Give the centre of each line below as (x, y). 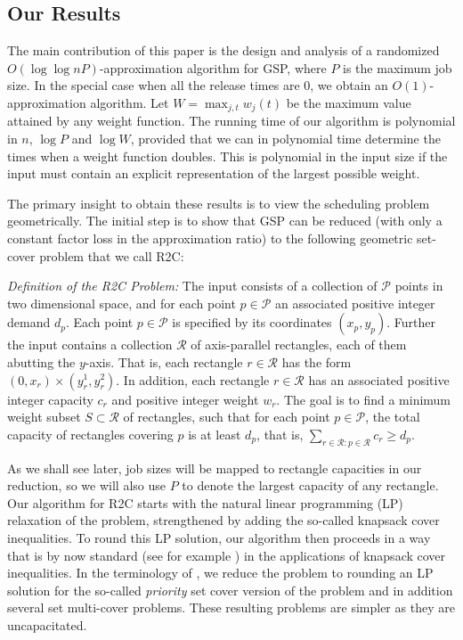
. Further (411, 322)
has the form (317, 361)
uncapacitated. (47, 624)
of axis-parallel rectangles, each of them (299, 345)
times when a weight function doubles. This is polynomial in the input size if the (227, 156)
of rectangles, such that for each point (227, 417)
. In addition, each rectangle (193, 379)
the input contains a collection (90, 345)
